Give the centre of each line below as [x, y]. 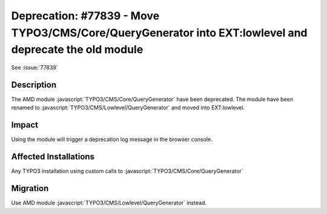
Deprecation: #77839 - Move [85, 16]
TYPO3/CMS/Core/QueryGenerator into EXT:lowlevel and [159, 33]
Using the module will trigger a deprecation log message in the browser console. [112, 140]
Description [34, 85]
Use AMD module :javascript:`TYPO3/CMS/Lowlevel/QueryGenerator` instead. [109, 203]
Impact [25, 125]
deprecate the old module [77, 50]
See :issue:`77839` [35, 68]
